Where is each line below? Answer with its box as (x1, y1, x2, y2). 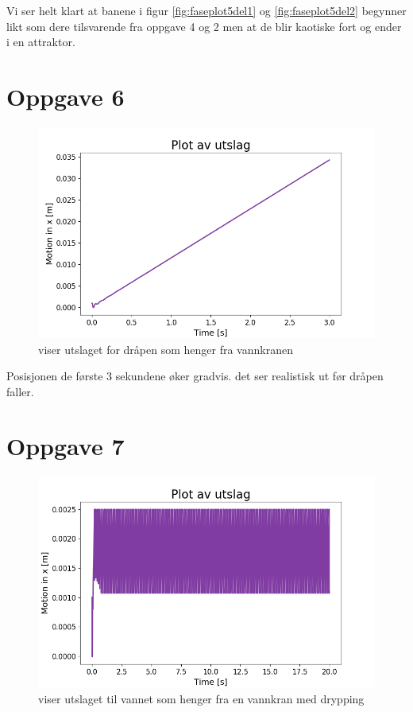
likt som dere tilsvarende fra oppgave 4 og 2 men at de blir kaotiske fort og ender (6, 18, 402, 34)
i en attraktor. (6, 33, 75, 50)
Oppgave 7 (6, 430, 125, 462)
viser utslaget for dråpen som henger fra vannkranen (38, 340, 293, 357)
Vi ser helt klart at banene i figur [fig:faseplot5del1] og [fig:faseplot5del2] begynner (6, 2, 407, 18)
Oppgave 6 (6, 80, 125, 112)
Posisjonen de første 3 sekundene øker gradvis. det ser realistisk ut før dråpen (6, 368, 384, 384)
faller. (6, 383, 34, 399)
